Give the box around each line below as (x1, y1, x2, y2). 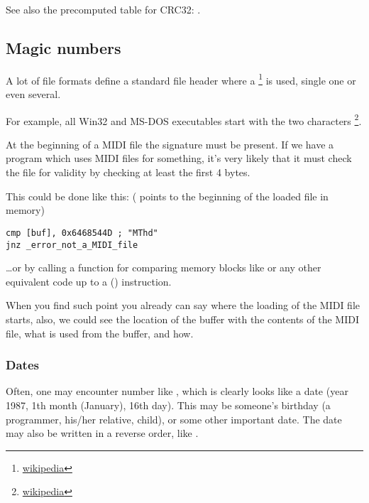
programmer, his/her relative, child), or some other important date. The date (6, 411, 342, 426)
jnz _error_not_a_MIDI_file (6, 239, 138, 250)
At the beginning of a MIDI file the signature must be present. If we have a (6, 136, 334, 151)
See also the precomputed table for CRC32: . (6, 2, 201, 16)
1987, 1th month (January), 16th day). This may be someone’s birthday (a (6, 397, 331, 412)
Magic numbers (6, 36, 121, 58)
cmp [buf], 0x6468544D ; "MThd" (6, 227, 158, 238)
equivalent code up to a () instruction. (6, 274, 172, 288)
